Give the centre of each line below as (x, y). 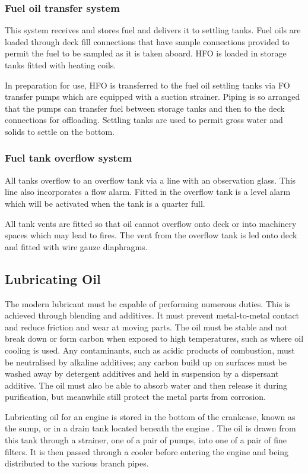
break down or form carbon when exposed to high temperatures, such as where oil (154, 338)
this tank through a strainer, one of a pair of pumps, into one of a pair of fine (146, 440)
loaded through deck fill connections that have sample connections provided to (147, 41)
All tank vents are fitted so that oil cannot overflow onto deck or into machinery (151, 223)
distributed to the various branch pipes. (77, 463)
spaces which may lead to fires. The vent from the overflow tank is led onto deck (151, 235)
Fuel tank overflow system (69, 158)
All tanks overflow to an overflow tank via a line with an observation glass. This (150, 180)
